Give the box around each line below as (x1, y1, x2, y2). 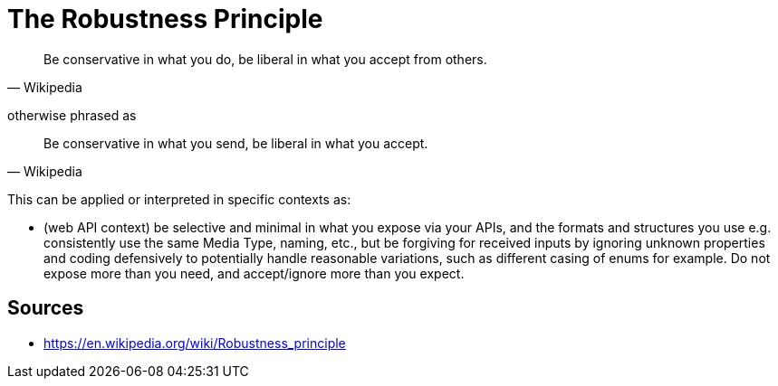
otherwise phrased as (7, 107, 137, 123)
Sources (7, 297, 84, 320)
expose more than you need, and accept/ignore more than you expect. (43, 265, 465, 281)
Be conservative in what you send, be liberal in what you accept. (43, 135, 428, 151)
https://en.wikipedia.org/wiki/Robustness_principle (43, 334, 346, 351)
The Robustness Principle (7, 4, 323, 34)
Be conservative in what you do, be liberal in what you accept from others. (43, 51, 487, 67)
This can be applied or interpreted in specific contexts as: (7, 191, 351, 207)
